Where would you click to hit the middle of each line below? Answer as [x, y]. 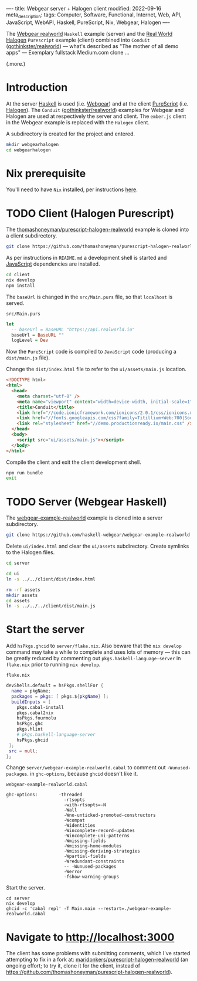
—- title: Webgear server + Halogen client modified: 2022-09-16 [84, 9]
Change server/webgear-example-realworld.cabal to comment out [86, 768]
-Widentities [79, 826]
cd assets [18, 600]
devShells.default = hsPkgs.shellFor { [55, 685]
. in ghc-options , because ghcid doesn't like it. [83, 774]
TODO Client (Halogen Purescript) [90, 213]
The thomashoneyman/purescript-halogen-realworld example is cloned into [98, 230]
